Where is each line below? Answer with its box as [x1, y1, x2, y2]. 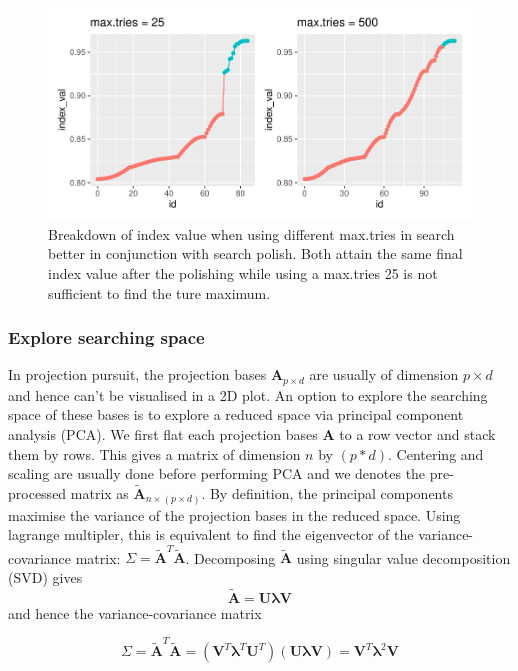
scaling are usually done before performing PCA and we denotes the [8, 463, 426, 484]
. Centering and [388, 443, 484, 464]
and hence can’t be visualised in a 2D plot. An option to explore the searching [8, 384, 488, 405]
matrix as [70, 483, 129, 504]
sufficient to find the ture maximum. [48, 282, 271, 303]
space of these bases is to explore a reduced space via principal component [8, 404, 464, 425]
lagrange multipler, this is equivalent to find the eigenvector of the [8, 524, 414, 545]
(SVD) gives [8, 567, 83, 588]
